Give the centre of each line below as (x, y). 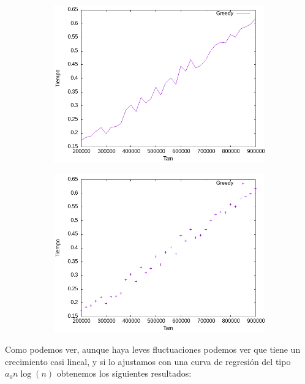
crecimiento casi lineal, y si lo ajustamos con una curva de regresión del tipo (148, 361)
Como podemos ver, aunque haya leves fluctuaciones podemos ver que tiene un (153, 349)
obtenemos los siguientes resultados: (124, 373)
